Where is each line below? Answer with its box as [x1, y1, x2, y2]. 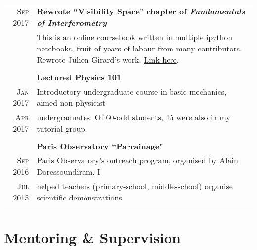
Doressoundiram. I [37, 166, 100, 177]
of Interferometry [37, 17, 107, 28]
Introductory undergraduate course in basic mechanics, [37, 86, 227, 97]
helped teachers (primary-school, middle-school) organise [37, 180, 233, 192]
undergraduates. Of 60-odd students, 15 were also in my [37, 111, 230, 123]
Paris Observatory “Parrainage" [37, 140, 163, 151]
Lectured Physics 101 [37, 71, 122, 83]
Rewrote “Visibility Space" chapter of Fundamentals [37, 5, 245, 17]
